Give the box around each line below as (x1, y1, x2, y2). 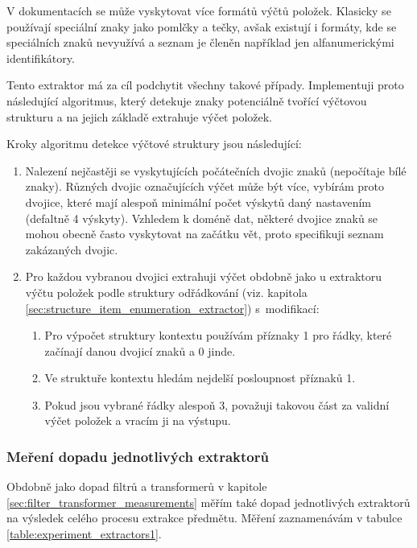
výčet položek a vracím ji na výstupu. (44, 412, 231, 429)
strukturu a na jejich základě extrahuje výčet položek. (6, 108, 272, 125)
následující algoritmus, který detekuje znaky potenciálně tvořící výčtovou (6, 92, 367, 109)
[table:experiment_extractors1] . (6, 525, 162, 542)
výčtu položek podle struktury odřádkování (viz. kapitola (25, 283, 308, 300)
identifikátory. (6, 49, 75, 66)
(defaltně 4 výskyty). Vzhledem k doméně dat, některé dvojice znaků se (25, 209, 378, 226)
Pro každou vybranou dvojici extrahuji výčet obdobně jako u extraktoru (25, 268, 382, 285)
